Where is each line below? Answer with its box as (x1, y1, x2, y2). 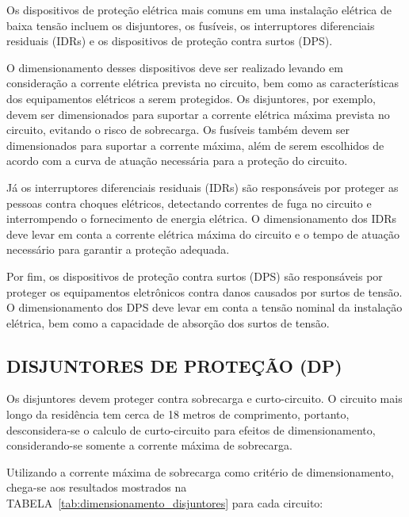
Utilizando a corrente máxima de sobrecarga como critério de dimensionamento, (6, 463, 394, 480)
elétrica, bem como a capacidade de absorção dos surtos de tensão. (6, 314, 330, 331)
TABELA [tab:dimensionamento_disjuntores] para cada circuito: (6, 495, 323, 511)
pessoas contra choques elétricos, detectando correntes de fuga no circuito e (6, 194, 372, 211)
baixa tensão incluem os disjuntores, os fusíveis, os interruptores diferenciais (6, 17, 375, 33)
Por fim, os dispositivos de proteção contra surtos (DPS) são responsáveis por (6, 267, 383, 284)
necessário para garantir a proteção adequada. (6, 241, 230, 258)
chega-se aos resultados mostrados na (6, 479, 187, 496)
